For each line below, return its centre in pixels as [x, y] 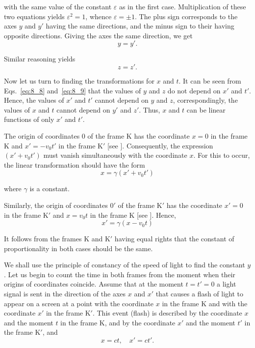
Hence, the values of [34, 100]
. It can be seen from [210, 80]
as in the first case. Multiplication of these [182, 6]
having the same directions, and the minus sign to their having [140, 26]
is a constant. [50, 188]
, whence [99, 16]
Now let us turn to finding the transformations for [79, 80]
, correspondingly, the [205, 100]
